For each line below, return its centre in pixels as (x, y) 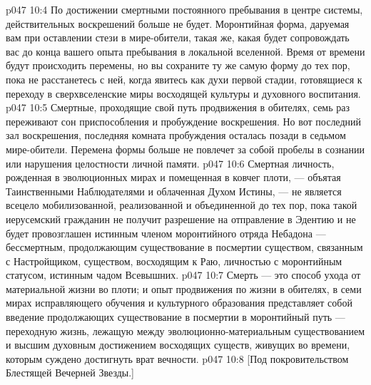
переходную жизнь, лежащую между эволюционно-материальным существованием (185, 330)
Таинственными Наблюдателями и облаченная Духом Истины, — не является (174, 191)
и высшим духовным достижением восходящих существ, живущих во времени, (178, 345)
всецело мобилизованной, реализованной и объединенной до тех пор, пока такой (182, 205)
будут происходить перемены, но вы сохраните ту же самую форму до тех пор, (178, 65)
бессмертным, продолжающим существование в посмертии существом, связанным (184, 247)
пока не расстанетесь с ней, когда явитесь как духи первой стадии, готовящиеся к (184, 79)
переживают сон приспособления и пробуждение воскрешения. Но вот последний (183, 121)
